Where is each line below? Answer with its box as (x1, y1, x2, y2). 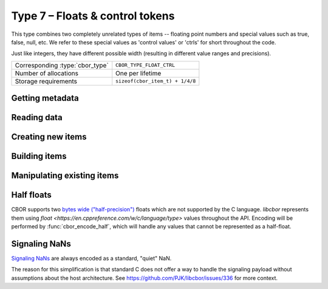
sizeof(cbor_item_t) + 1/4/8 (115, 78, 196, 84)
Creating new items (11, 132, 87, 142)
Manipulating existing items (11, 171, 119, 181)
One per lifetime (115, 69, 162, 77)
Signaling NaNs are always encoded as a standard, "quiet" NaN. (11, 255, 172, 262)
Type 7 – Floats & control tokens (11, 9, 175, 22)
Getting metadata (11, 93, 79, 103)
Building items (11, 151, 67, 161)
